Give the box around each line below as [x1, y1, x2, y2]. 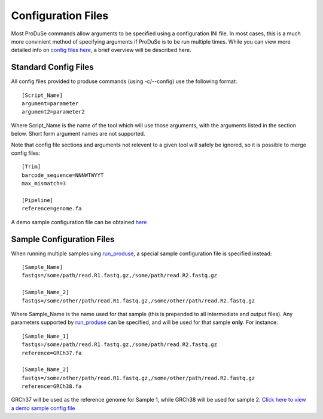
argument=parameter [22, 100, 79, 107]
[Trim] [22, 163, 41, 170]
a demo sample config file [11, 404, 75, 412]
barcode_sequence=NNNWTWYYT [22, 172, 104, 179]
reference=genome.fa [22, 205, 82, 212]
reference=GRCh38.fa [22, 383, 82, 390]
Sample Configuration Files [11, 234, 115, 244]
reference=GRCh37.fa [22, 350, 82, 356]
